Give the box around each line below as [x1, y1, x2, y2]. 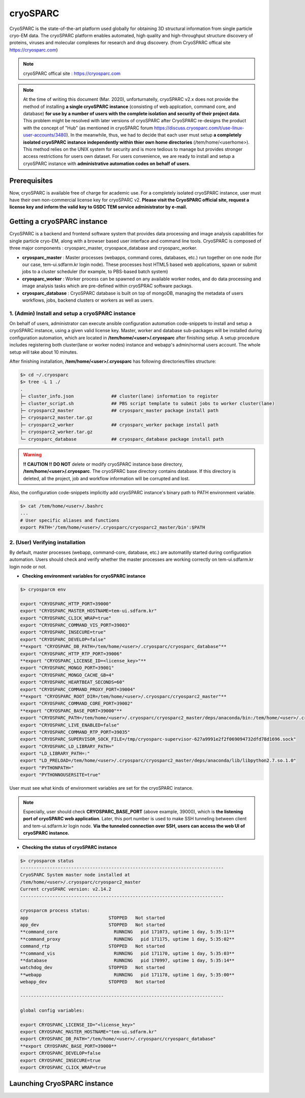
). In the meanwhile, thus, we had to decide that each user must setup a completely [66, 132, 241, 138]
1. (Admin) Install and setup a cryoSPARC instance [9, 310, 136, 317]
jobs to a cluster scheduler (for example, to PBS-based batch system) [22, 269, 168, 275]
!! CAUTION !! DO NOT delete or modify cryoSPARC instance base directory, [23, 461, 184, 467]
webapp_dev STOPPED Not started [20, 979, 165, 985]
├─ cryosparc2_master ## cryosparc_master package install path [20, 408, 219, 413]
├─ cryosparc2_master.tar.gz [20, 415, 93, 420]
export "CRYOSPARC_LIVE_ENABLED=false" [20, 722, 119, 728]
